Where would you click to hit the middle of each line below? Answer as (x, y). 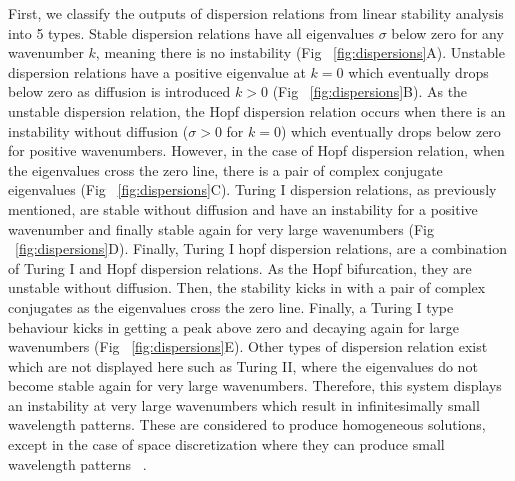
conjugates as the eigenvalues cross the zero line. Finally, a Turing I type (231, 306)
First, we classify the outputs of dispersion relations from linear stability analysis (256, 13)
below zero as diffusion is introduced (119, 91)
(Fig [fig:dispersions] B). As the (370, 91)
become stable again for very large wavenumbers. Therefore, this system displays (255, 385)
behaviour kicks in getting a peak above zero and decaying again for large (233, 326)
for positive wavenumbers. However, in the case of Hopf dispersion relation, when (256, 150)
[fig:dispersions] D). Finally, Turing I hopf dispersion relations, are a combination (261, 248)
